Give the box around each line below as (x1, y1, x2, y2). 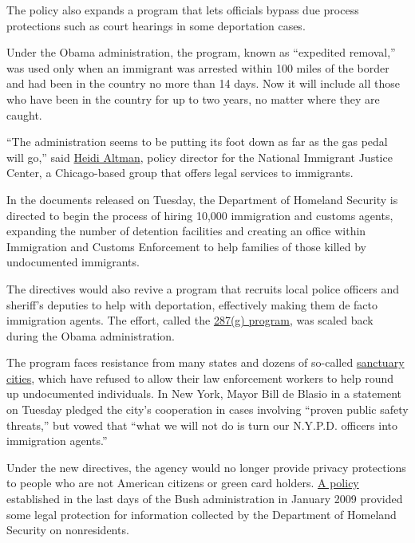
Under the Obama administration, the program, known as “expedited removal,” (6, 44, 396, 61)
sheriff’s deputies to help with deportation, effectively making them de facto (6, 296, 378, 313)
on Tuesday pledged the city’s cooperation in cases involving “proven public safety (6, 401, 409, 418)
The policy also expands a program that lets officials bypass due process (6, 2, 359, 18)
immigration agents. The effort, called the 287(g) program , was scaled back (6, 312, 373, 329)
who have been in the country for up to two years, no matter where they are (6, 90, 380, 107)
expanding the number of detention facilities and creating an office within (6, 222, 366, 239)
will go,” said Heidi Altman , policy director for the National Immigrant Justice (6, 148, 393, 165)
